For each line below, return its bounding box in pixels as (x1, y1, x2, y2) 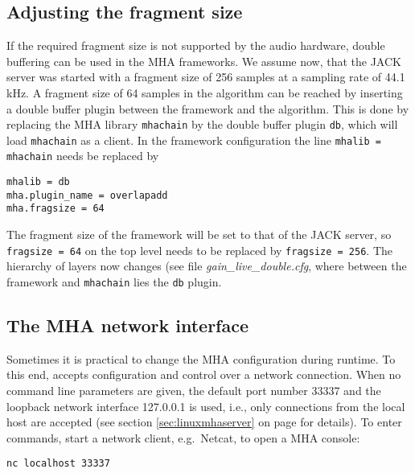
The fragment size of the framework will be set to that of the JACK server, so (6, 226, 392, 243)
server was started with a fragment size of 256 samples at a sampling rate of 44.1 (6, 68, 405, 85)
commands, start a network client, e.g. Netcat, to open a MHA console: (6, 429, 360, 446)
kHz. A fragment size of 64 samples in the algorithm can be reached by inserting (6, 84, 403, 101)
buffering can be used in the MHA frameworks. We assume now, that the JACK (6, 52, 401, 69)
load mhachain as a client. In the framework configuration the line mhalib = (6, 131, 381, 148)
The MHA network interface (6, 313, 249, 337)
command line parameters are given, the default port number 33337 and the (6, 382, 381, 398)
